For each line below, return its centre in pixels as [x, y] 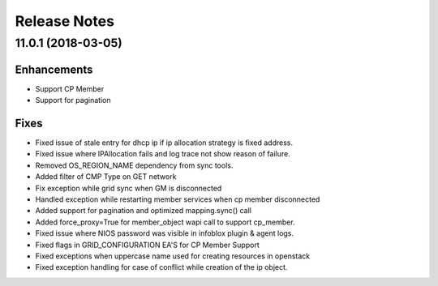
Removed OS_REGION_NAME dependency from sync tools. [134, 165]
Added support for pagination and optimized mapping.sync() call [143, 211]
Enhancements [54, 69]
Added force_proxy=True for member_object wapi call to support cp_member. [165, 222]
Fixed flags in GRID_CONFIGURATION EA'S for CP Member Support [147, 245]
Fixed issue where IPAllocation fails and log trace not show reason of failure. [163, 154]
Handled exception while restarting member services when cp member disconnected [178, 199]
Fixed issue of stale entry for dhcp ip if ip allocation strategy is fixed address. [164, 143]
